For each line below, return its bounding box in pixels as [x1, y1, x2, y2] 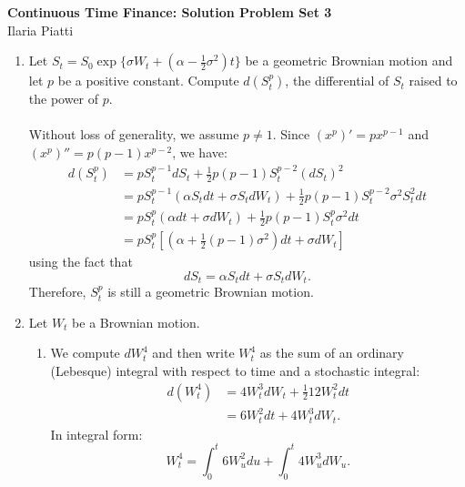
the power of [28, 89, 99, 108]
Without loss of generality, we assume [28, 125, 239, 144]
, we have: [172, 142, 227, 161]
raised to [409, 71, 458, 90]
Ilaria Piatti [7, 20, 74, 39]
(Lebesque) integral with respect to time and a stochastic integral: [50, 361, 420, 380]
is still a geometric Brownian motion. [107, 282, 314, 301]
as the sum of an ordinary [259, 343, 404, 362]
